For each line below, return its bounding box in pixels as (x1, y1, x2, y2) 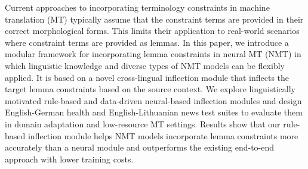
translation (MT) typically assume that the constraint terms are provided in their (5, 12, 304, 25)
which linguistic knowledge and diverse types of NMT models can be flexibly (5, 59, 285, 71)
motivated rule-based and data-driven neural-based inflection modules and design (5, 94, 302, 107)
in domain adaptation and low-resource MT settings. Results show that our (5, 117, 281, 130)
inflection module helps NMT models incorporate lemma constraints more (27, 129, 298, 142)
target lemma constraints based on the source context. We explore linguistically (5, 83, 296, 95)
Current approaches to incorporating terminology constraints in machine (5, 1, 270, 13)
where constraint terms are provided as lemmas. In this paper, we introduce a (5, 36, 289, 48)
